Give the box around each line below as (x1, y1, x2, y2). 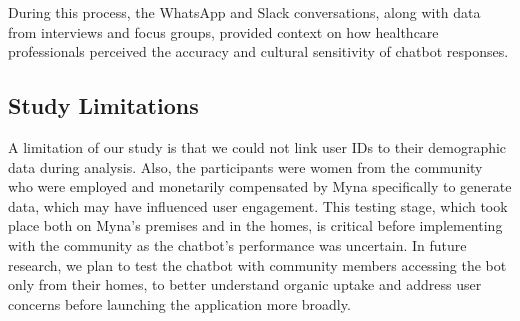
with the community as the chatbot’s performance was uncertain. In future (8, 234, 467, 255)
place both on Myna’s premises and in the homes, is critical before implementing (8, 215, 503, 236)
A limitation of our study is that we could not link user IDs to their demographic (8, 136, 507, 157)
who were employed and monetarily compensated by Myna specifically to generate (8, 176, 512, 197)
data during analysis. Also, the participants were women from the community (8, 156, 483, 177)
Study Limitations (8, 90, 199, 121)
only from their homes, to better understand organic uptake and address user (8, 274, 482, 295)
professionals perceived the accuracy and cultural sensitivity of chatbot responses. (8, 41, 509, 62)
